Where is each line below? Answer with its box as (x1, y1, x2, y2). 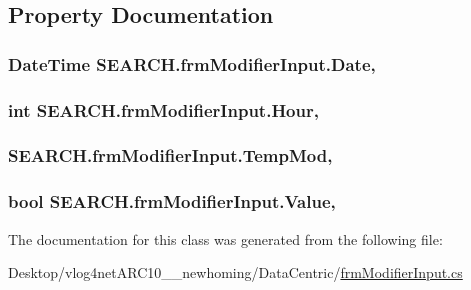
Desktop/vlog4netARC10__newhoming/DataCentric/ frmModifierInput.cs (8, 262, 463, 283)
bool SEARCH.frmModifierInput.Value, (8, 189, 336, 214)
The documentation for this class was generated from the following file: (8, 228, 443, 249)
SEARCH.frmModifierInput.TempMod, (8, 143, 333, 168)
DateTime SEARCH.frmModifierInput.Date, (8, 51, 376, 76)
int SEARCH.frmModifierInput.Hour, (8, 97, 319, 122)
